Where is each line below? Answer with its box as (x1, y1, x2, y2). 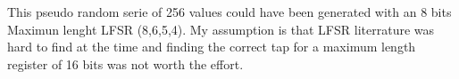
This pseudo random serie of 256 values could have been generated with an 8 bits (7, 3, 452, 20)
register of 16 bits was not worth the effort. (7, 54, 244, 73)
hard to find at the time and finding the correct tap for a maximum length (7, 37, 416, 56)
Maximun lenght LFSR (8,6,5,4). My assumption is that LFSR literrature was (7, 20, 435, 38)
